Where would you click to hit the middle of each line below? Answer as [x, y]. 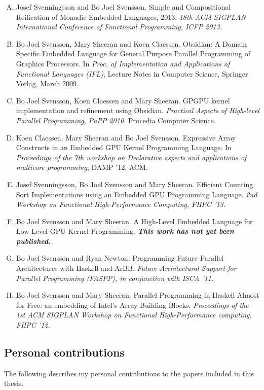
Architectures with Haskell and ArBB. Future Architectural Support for [126, 268]
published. [33, 241]
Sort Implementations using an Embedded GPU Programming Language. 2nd [137, 194]
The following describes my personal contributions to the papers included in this [129, 373]
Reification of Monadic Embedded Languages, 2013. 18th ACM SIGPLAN [131, 16]
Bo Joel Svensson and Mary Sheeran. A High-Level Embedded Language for [134, 221]
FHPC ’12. [33, 325]
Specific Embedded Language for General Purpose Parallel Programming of [133, 54]
